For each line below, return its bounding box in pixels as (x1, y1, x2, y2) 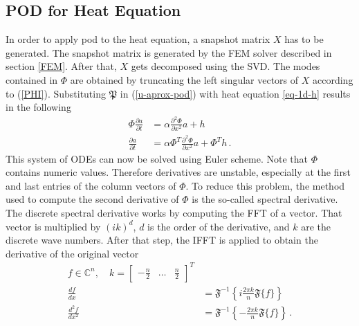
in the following (6, 100, 71, 114)
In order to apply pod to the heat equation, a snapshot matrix (6, 32, 270, 46)
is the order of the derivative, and (147, 219, 290, 233)
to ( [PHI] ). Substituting (6, 86, 106, 100)
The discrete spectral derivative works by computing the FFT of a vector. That (6, 205, 342, 219)
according (313, 72, 353, 87)
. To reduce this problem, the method (185, 178, 345, 192)
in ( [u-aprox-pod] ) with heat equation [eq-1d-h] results (120, 86, 351, 100)
